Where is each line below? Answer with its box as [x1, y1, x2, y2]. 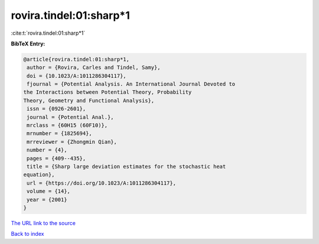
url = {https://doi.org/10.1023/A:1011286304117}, [27, 180, 177, 186]
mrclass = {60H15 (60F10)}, [27, 122, 108, 129]
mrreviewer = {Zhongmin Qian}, [27, 139, 118, 145]
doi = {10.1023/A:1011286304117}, [27, 72, 126, 79]
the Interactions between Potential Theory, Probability [23, 89, 192, 95]
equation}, [23, 172, 55, 178]
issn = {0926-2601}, [27, 105, 86, 112]
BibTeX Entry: [11, 40, 45, 47]
